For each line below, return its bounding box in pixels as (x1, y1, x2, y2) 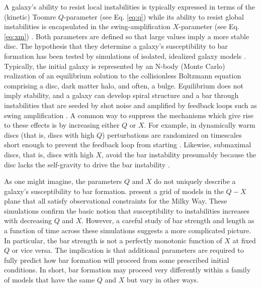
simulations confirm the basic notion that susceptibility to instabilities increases (4, 205, 250, 216)
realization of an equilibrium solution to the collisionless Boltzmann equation (4, 70, 241, 81)
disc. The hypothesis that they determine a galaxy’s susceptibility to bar (4, 41, 228, 51)
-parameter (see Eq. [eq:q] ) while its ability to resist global (63, 11, 244, 22)
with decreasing (4, 215, 52, 226)
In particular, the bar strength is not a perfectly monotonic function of (4, 235, 222, 245)
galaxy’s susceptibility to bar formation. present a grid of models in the (4, 185, 224, 196)
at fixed (232, 235, 256, 245)
